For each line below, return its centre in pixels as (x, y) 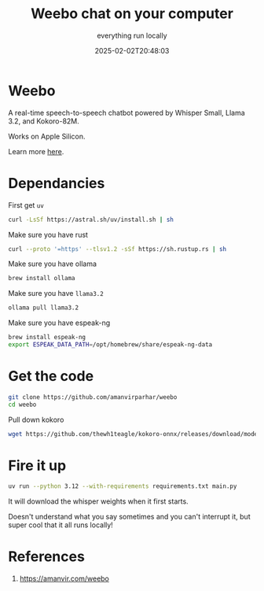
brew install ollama (42, 279)
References (46, 557)
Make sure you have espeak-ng (59, 323)
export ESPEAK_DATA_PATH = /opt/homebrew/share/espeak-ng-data (110, 345)
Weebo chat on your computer (132, 14)
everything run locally (132, 35)
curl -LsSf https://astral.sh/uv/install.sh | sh (91, 220)
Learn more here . (36, 151)
